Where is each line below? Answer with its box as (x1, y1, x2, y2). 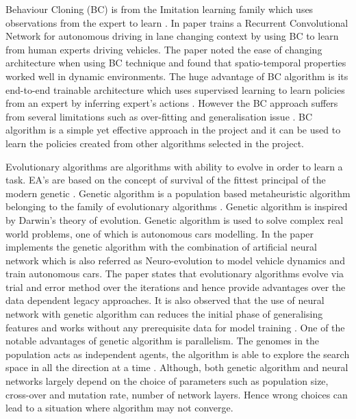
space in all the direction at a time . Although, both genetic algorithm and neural (5, 360, 348, 374)
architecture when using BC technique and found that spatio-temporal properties (5, 55, 346, 70)
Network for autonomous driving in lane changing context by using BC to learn (5, 29, 339, 43)
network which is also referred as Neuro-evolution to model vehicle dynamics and (5, 253, 345, 267)
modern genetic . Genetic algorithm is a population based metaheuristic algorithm (5, 186, 351, 200)
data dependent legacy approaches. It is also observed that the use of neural (5, 293, 325, 307)
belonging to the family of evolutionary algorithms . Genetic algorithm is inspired (5, 199, 348, 214)
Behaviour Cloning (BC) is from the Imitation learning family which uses (5, 2, 314, 16)
